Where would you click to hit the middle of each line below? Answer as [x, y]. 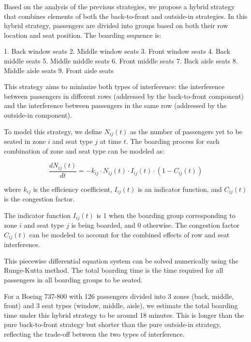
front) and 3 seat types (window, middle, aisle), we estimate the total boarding [121, 305]
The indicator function [37, 215]
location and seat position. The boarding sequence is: [83, 35]
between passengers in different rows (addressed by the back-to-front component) [124, 96]
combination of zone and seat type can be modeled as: [84, 150]
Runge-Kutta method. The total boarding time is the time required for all [114, 270]
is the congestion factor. [39, 199]
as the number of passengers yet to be [186, 131]
